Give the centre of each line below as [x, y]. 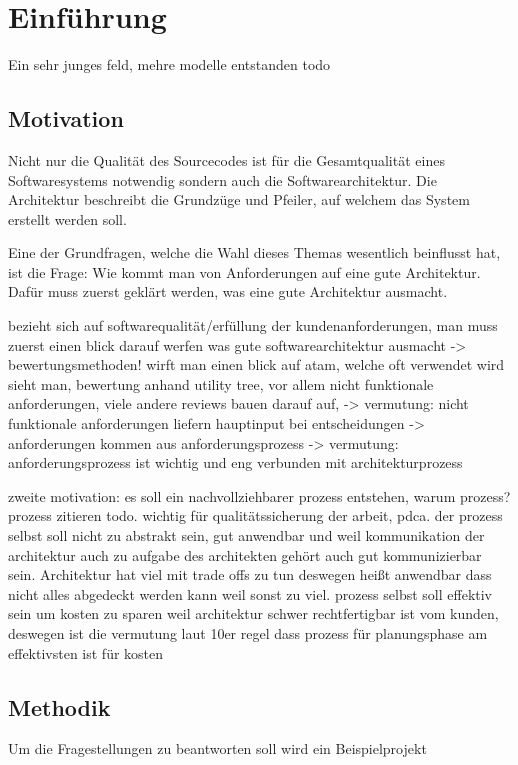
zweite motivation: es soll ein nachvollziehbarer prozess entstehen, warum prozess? [259, 495]
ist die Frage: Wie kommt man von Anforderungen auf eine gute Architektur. [244, 271]
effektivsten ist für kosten [86, 652]
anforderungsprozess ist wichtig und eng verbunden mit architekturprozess [235, 462]
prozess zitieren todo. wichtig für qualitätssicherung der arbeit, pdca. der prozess [255, 515]
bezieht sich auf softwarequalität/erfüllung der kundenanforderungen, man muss [253, 325]
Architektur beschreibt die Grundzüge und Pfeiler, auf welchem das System [239, 199]
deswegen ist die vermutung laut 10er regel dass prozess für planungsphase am [248, 632]
